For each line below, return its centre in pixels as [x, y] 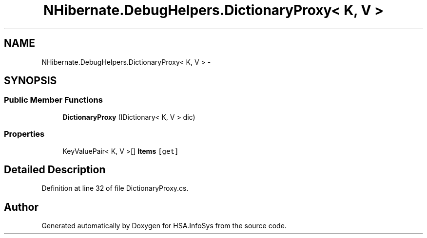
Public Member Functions [53, 100]
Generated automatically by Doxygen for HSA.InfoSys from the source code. [164, 226]
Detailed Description [55, 169]
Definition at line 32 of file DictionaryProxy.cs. [115, 188]
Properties [24, 134]
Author [21, 207]
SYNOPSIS [30, 81]
